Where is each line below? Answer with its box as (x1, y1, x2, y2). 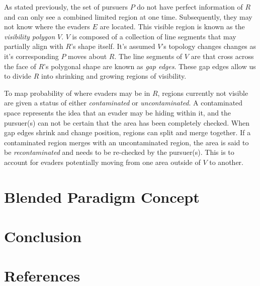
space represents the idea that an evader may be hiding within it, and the (4, 107, 231, 118)
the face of (4, 61, 36, 71)
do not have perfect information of (137, 2, 243, 12)
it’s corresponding (4, 50, 59, 61)
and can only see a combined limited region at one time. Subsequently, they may (4, 11, 252, 22)
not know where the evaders (4, 21, 90, 32)
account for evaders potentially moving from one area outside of (4, 156, 201, 167)
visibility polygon (4, 31, 55, 41)
